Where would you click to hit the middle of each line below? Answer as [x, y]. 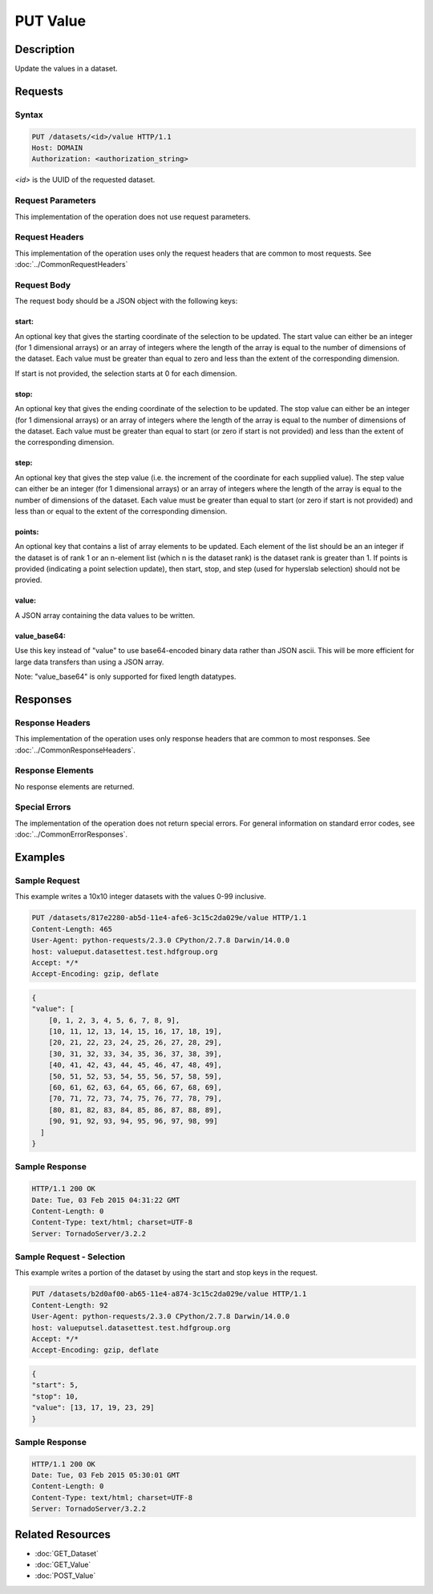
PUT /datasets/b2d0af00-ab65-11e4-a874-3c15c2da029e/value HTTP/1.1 [169, 1294]
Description [45, 49]
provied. [28, 580]
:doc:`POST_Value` [65, 1576]
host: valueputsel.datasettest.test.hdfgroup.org [131, 1328]
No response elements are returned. [75, 786]
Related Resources [63, 1534]
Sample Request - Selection [70, 1257]
